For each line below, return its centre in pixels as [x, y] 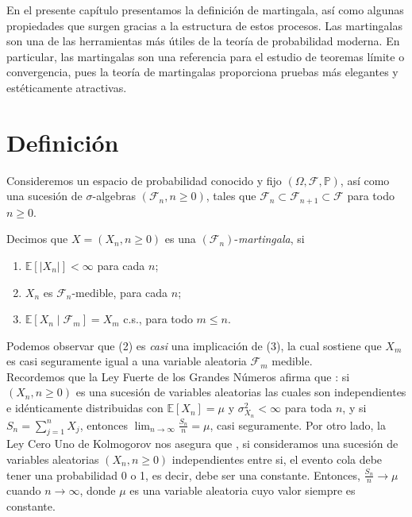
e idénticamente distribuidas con [85, 408]
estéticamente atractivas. [67, 87]
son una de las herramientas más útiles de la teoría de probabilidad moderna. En [203, 41]
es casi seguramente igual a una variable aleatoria [127, 361]
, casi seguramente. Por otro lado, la [298, 424]
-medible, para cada [120, 292]
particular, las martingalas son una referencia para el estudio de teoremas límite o [206, 56]
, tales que [231, 196]
